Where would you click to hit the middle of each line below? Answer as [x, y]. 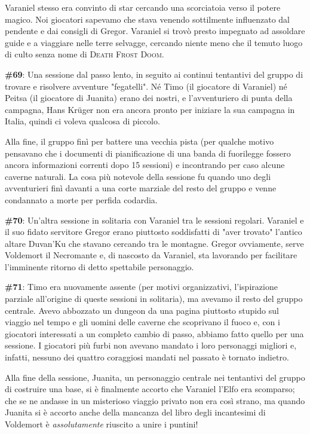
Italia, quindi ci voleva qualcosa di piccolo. [82, 121]
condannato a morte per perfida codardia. [81, 199]
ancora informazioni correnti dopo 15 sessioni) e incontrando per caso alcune [145, 165]
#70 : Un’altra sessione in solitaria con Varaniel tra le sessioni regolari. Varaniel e [154, 220]
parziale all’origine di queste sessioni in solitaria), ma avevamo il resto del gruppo [154, 299]
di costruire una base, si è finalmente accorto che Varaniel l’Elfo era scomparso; [150, 389]
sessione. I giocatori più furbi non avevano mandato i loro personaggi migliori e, [151, 345]
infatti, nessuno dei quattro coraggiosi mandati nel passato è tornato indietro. [147, 357]
